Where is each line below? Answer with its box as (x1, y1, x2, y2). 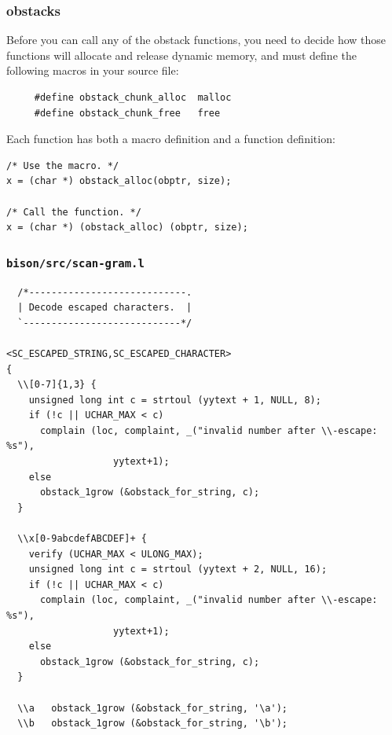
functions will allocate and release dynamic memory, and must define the (6, 46, 357, 63)
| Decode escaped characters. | (17, 302, 192, 314)
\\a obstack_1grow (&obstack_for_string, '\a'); (17, 702, 288, 714)
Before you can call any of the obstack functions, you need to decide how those (6, 31, 387, 48)
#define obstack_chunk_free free (34, 107, 221, 119)
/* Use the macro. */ (6, 160, 119, 171)
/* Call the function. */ (6, 206, 141, 218)
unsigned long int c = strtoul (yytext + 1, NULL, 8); (28, 394, 321, 406)
